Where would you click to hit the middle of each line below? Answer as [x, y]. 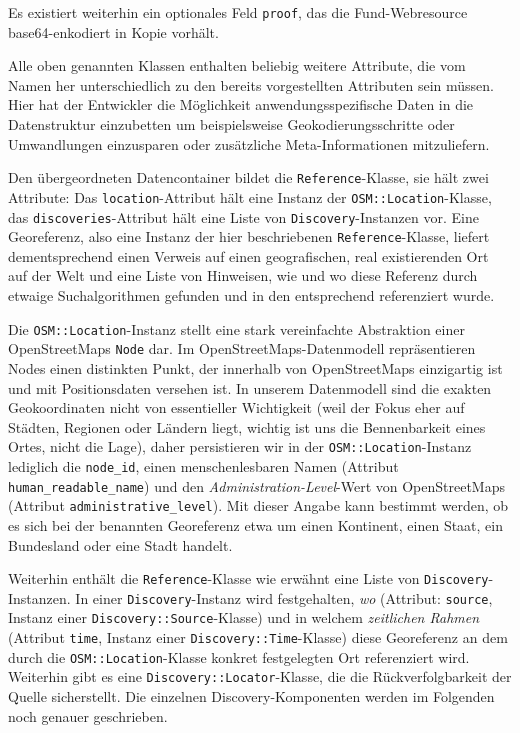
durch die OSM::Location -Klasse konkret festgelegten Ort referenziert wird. [239, 656]
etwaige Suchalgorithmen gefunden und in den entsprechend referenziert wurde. [251, 295]
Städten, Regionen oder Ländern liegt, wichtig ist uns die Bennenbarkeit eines [247, 426]
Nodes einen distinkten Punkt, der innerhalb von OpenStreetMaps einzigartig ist [255, 367]
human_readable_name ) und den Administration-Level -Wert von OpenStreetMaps [256, 485]
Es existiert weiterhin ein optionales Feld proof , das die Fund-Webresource [238, 12]
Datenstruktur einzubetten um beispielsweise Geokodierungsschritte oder [231, 124]
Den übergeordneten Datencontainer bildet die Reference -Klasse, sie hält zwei [248, 177]
